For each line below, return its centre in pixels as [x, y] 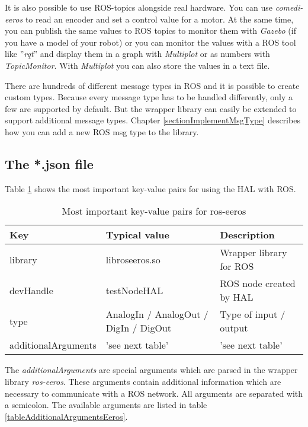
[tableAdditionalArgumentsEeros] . [66, 416]
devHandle [31, 290]
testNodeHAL [134, 290]
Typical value [137, 235]
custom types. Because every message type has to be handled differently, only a [149, 97]
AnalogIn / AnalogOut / [157, 314]
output [234, 328]
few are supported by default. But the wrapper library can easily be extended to [151, 108]
